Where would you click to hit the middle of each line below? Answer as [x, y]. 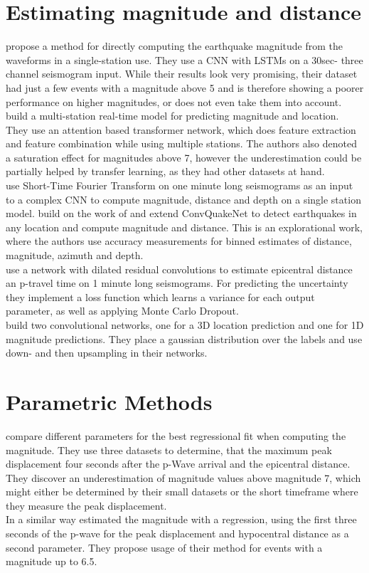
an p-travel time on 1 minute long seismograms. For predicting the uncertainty [177, 283]
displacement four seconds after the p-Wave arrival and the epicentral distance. [178, 464]
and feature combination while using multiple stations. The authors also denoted [181, 143]
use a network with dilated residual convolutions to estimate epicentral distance [179, 269]
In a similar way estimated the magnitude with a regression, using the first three [181, 519]
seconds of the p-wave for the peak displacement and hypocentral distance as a [177, 533]
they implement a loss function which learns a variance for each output [160, 296]
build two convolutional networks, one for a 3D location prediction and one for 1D [185, 325]
